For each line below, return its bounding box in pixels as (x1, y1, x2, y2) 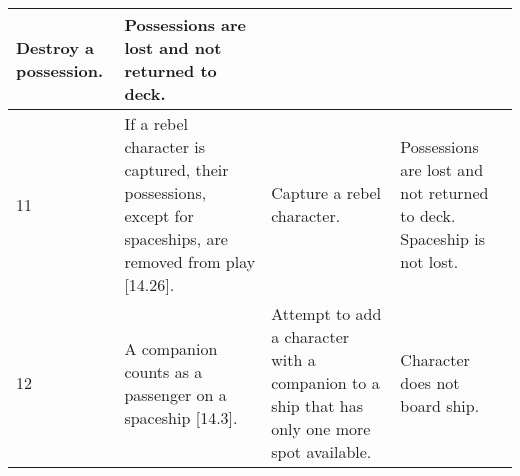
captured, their (124, 158, 229, 181)
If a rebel (124, 112, 189, 135)
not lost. (400, 250, 459, 273)
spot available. (271, 440, 372, 463)
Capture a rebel (271, 181, 382, 204)
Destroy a (16, 36, 95, 59)
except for (124, 204, 194, 227)
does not (400, 371, 460, 394)
